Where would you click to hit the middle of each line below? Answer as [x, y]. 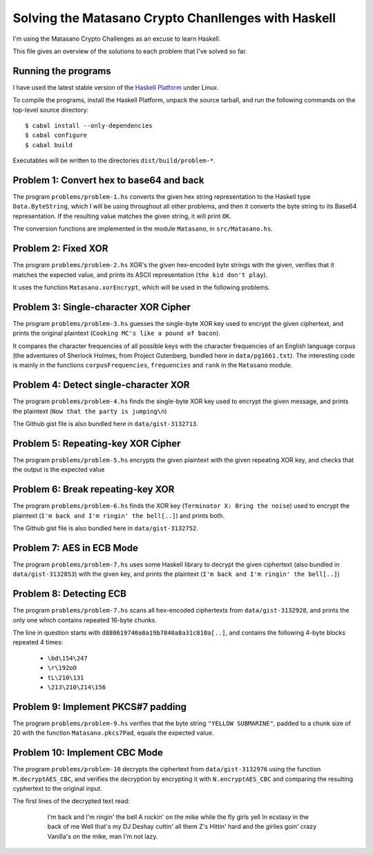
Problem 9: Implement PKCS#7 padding [99, 707]
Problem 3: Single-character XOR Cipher [102, 307]
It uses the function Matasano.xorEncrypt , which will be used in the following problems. [142, 287]
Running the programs [62, 71]
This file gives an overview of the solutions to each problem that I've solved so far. [130, 51]
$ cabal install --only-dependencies [89, 126]
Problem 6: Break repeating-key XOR [94, 489]
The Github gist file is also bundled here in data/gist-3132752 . [105, 528]
